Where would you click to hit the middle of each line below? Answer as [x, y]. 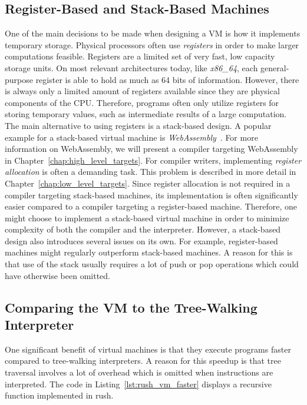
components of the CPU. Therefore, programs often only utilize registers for [142, 102]
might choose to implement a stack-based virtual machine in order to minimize [147, 218]
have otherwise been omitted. [57, 275]
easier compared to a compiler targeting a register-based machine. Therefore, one [151, 206]
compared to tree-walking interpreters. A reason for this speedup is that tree [143, 361]
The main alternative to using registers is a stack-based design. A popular [138, 125]
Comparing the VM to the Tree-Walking [131, 307]
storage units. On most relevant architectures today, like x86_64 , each [131, 67]
